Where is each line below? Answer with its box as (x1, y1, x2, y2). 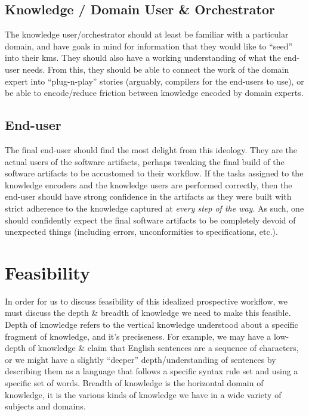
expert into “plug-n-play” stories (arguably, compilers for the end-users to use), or (5, 74, 304, 87)
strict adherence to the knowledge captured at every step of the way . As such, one (5, 201, 304, 214)
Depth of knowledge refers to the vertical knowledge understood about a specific (5, 318, 298, 331)
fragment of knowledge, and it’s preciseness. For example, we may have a (5, 330, 271, 342)
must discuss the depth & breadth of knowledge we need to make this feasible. (5, 306, 291, 319)
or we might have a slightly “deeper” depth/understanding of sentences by (5, 353, 276, 365)
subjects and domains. (5, 400, 86, 412)
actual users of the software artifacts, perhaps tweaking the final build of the (5, 155, 285, 167)
